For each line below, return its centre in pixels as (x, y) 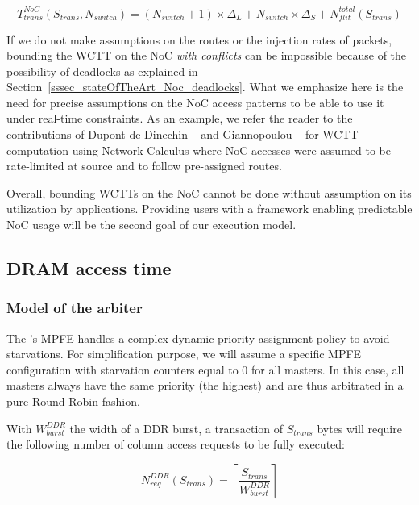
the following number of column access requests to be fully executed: (176, 444)
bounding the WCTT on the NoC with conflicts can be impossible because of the (207, 55)
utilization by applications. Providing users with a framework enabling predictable (209, 209)
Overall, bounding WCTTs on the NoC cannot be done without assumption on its (209, 192)
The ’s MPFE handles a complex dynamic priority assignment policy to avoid (198, 338)
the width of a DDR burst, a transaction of (176, 428)
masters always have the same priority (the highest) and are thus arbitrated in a (205, 385)
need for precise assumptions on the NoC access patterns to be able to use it (195, 102)
